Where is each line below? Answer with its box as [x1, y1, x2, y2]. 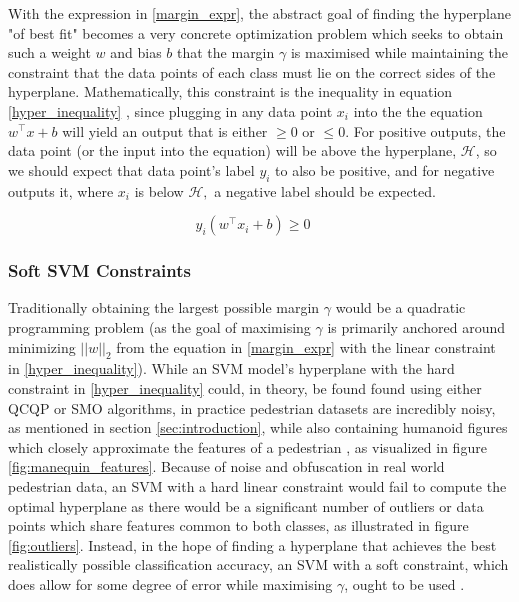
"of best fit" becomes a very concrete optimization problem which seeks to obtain [8, 22, 504, 43]
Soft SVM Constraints [8, 258, 191, 283]
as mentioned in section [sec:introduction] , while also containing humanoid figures [8, 417, 508, 438]
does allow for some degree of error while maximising [8, 573, 333, 594]
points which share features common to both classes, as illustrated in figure [8, 515, 469, 536]
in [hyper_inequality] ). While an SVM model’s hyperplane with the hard [8, 358, 455, 379]
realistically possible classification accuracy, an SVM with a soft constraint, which [8, 554, 509, 575]
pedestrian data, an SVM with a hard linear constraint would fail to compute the [8, 475, 507, 496]
